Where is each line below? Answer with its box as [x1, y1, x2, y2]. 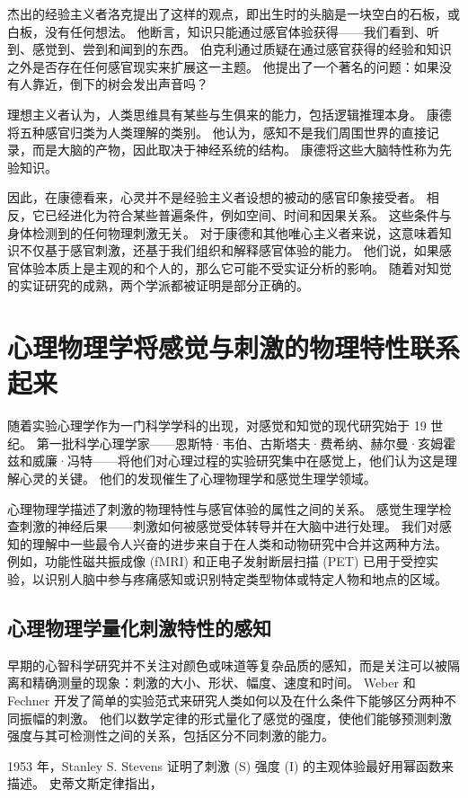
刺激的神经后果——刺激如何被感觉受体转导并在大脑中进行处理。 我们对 [19, 517, 439, 536]
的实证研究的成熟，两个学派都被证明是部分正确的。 [7, 276, 309, 295]
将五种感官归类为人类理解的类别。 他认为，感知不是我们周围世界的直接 [7, 122, 427, 141]
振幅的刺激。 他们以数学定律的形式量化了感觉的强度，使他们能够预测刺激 [19, 708, 452, 727]
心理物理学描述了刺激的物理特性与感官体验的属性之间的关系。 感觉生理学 [7, 499, 439, 518]
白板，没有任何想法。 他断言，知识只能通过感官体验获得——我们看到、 [7, 22, 427, 40]
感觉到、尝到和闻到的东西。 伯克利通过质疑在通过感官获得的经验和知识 [31, 40, 452, 58]
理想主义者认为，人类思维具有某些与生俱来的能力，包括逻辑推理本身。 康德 [7, 104, 452, 123]
